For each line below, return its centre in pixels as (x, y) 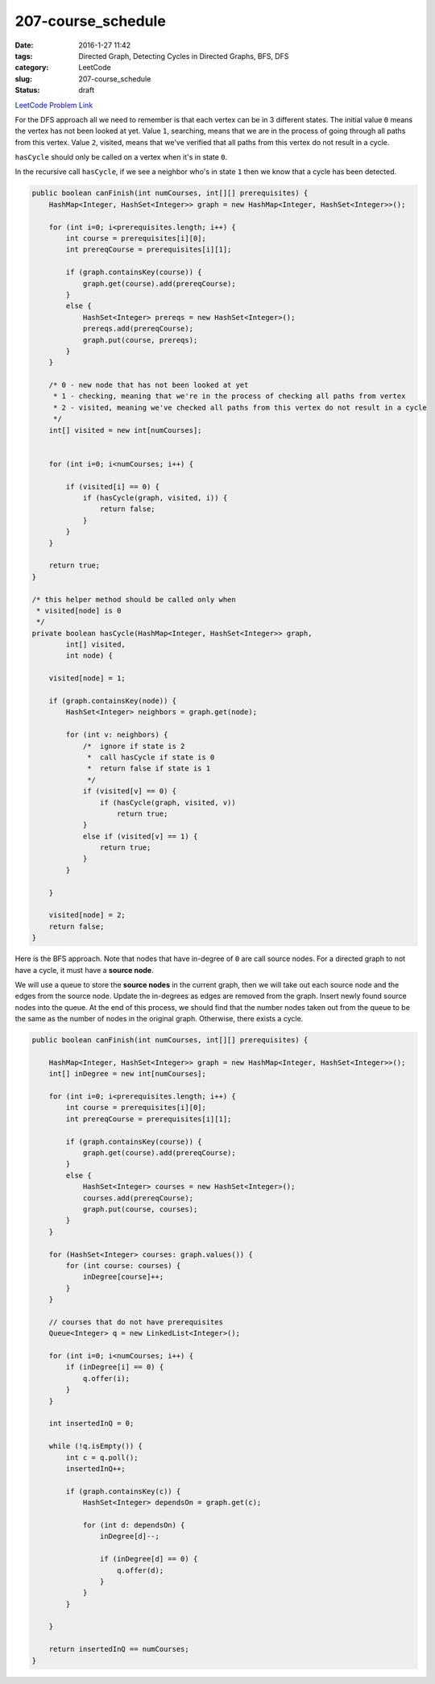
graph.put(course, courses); (140, 1209)
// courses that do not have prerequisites (136, 1322)
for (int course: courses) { (123, 1265)
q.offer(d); (141, 1570)
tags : (24, 56)
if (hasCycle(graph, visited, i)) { (155, 497)
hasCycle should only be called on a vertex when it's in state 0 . (121, 157)
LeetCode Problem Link (54, 105)
